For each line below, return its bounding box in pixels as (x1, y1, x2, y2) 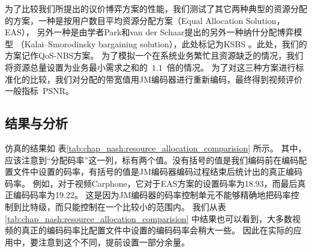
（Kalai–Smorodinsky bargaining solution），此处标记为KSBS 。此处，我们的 (16, 37, 307, 50)
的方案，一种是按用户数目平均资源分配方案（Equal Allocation (5, 14, 244, 26)
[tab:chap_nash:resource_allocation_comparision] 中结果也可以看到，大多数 (5, 212, 293, 224)
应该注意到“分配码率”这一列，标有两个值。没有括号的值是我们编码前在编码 (5, 153, 299, 166)
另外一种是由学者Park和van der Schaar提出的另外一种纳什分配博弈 (37, 26, 294, 38)
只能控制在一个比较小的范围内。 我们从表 (63, 200, 226, 212)
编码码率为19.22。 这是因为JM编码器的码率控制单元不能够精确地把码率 (13, 189, 291, 201)
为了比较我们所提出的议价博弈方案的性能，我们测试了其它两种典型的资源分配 (5, 2, 307, 14)
